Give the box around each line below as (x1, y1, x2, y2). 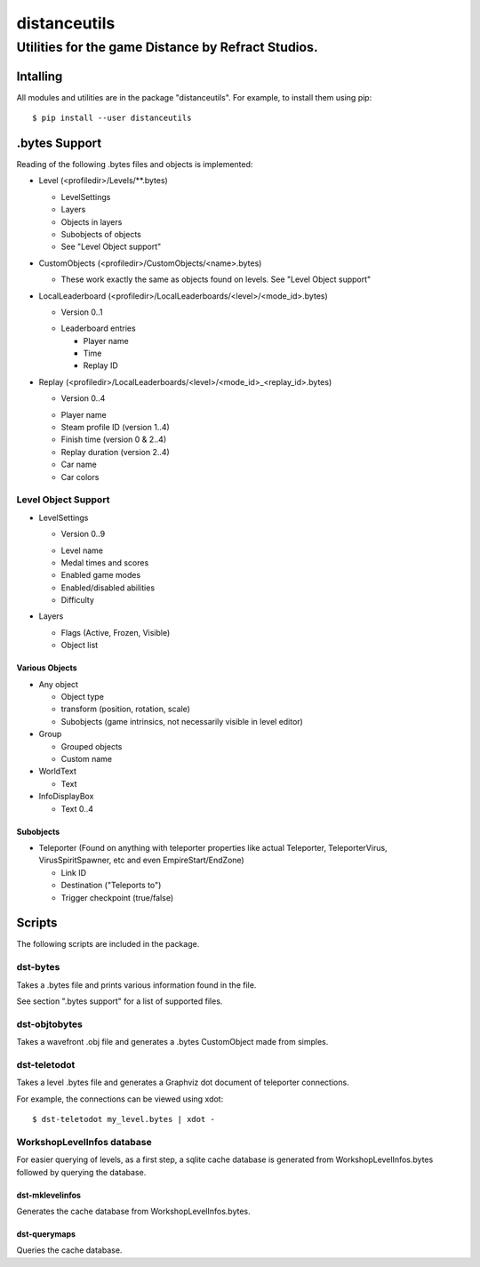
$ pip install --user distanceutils (32, 113, 192, 124)
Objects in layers (60, 216, 123, 227)
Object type (60, 692, 104, 702)
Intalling (16, 68, 63, 84)
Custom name (60, 754, 113, 764)
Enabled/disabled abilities (60, 582, 156, 593)
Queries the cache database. (16, 1245, 123, 1255)
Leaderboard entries (60, 323, 137, 333)
